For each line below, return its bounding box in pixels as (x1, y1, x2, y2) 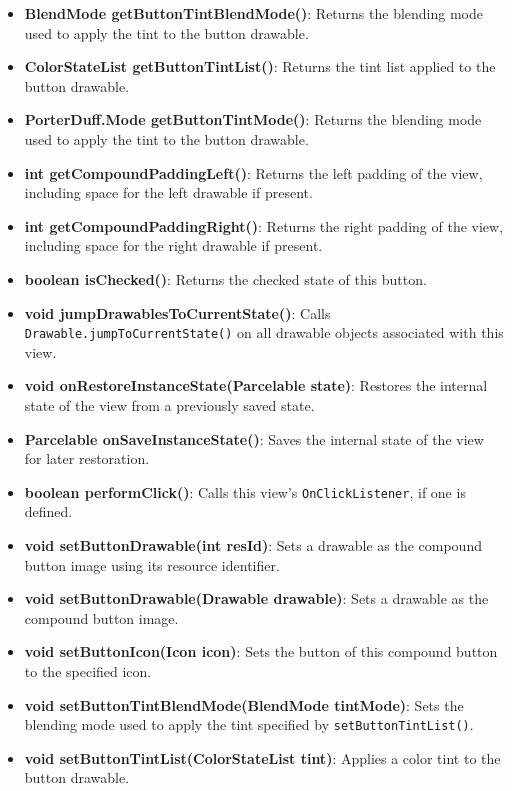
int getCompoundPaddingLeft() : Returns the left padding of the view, (24, 162, 483, 183)
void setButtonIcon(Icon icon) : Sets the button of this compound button (24, 641, 498, 662)
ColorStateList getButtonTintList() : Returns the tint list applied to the (24, 56, 496, 77)
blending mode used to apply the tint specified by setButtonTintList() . (24, 714, 474, 735)
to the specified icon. (24, 660, 152, 681)
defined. (24, 501, 73, 522)
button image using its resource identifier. (24, 554, 280, 575)
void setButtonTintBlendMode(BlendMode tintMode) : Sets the (24, 694, 464, 715)
